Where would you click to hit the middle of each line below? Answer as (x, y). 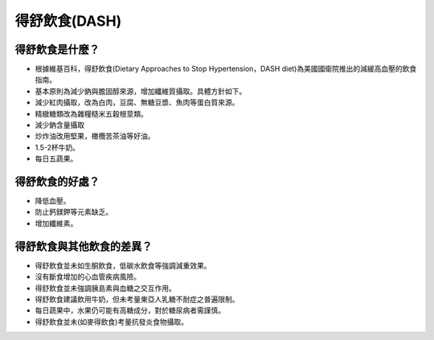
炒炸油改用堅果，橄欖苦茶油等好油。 (95, 136)
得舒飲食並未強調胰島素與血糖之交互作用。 (105, 288)
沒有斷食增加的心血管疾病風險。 (88, 277)
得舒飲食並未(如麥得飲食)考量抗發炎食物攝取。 (112, 322)
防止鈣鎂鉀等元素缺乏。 (74, 212)
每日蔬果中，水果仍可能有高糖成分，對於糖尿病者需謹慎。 (130, 310)
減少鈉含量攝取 (59, 125)
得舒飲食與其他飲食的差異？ (84, 246)
